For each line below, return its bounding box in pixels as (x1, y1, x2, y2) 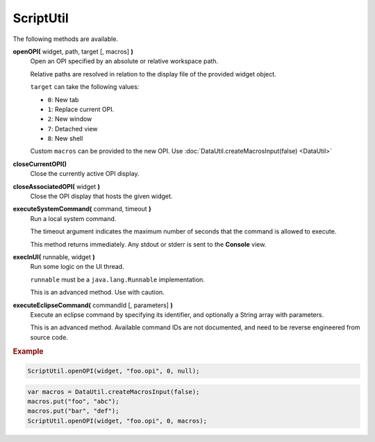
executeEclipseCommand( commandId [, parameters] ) (12, 301, 173, 309)
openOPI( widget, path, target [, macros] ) (12, 47, 133, 56)
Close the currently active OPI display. (30, 170, 140, 178)
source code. (30, 333, 69, 341)
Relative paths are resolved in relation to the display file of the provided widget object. (30, 69, 277, 78)
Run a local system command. (30, 214, 117, 222)
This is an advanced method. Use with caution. (30, 288, 165, 297)
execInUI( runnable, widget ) (12, 252, 95, 261)
